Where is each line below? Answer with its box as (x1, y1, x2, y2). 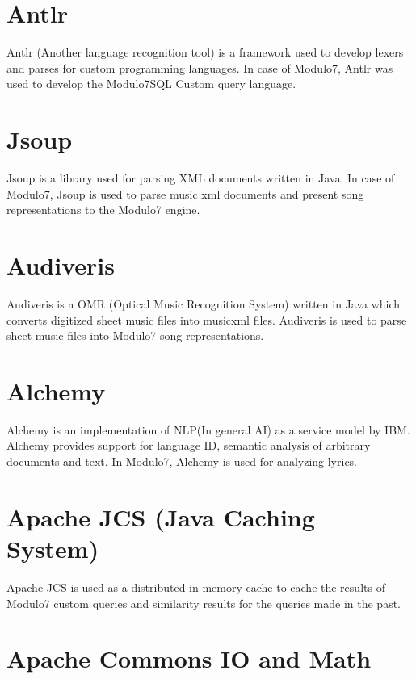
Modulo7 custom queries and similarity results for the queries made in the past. (6, 594, 401, 611)
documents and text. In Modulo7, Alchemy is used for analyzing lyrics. (6, 453, 358, 470)
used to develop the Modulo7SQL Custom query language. (6, 75, 296, 92)
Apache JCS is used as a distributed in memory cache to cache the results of (6, 578, 385, 595)
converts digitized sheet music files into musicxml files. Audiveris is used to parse (6, 311, 407, 328)
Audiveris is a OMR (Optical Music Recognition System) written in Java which (6, 295, 401, 312)
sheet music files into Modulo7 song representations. (6, 327, 264, 344)
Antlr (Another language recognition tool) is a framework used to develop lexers (6, 44, 404, 61)
